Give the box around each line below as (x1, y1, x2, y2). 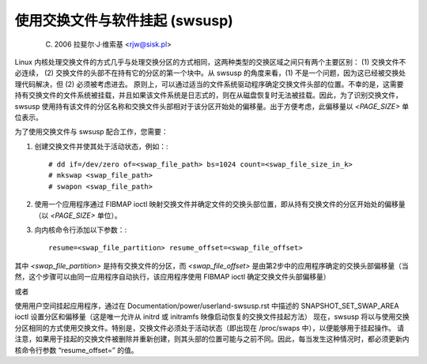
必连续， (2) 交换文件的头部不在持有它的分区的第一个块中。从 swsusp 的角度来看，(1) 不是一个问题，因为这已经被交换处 (14, 68, 406, 78)
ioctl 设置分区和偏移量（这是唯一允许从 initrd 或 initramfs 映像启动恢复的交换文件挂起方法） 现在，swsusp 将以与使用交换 (14, 312, 410, 321)
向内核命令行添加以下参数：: (34, 225, 127, 235)
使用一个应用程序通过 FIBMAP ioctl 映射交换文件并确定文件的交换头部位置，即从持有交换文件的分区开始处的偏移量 (34, 200, 406, 209)
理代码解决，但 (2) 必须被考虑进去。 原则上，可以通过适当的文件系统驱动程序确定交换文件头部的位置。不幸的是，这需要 (14, 79, 404, 88)
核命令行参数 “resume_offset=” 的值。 (14, 345, 138, 355)
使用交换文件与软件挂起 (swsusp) (14, 12, 233, 29)
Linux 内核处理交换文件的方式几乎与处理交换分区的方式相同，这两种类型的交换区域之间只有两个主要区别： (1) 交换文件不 (14, 57, 406, 66)
